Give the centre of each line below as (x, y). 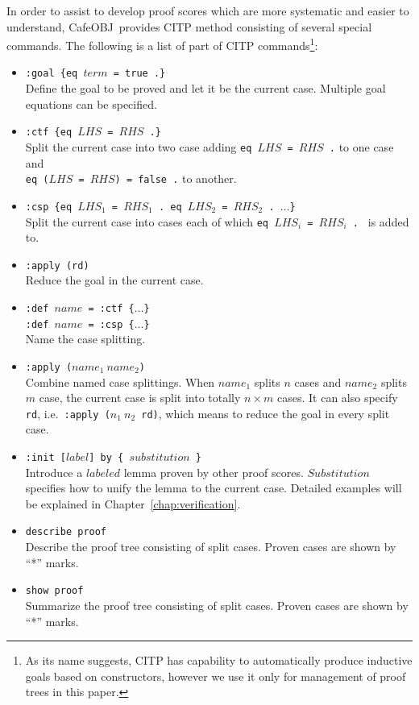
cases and (318, 382)
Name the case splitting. (85, 339)
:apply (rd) (57, 265)
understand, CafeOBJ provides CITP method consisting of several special (189, 26)
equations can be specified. (91, 104)
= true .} (139, 74)
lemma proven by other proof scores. (214, 472)
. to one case (361, 146)
